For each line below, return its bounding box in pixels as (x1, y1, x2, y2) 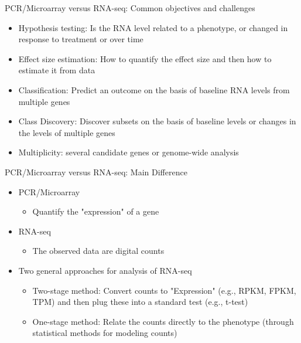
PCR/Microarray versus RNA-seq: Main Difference (5, 165, 187, 178)
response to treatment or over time (18, 33, 143, 45)
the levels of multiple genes (18, 126, 115, 138)
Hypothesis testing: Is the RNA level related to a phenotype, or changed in (18, 21, 288, 33)
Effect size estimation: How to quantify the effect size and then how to (18, 52, 272, 64)
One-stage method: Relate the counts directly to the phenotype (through (32, 315, 294, 327)
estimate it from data (18, 64, 95, 76)
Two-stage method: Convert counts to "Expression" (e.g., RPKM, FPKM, (32, 284, 296, 296)
